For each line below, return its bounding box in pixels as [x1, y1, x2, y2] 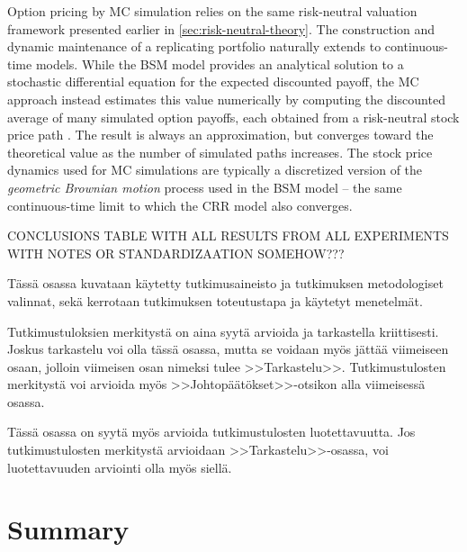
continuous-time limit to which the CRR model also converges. [7, 195, 353, 214]
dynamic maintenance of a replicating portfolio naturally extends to [7, 37, 382, 56]
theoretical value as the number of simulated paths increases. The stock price [7, 142, 433, 161]
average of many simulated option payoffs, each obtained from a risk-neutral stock [7, 107, 460, 126]
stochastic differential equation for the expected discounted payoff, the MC [7, 72, 419, 91]
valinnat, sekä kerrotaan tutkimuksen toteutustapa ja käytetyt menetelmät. [7, 291, 423, 310]
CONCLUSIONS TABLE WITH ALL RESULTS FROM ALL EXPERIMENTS [7, 226, 449, 245]
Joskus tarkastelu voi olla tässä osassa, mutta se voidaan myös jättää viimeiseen [7, 339, 449, 358]
